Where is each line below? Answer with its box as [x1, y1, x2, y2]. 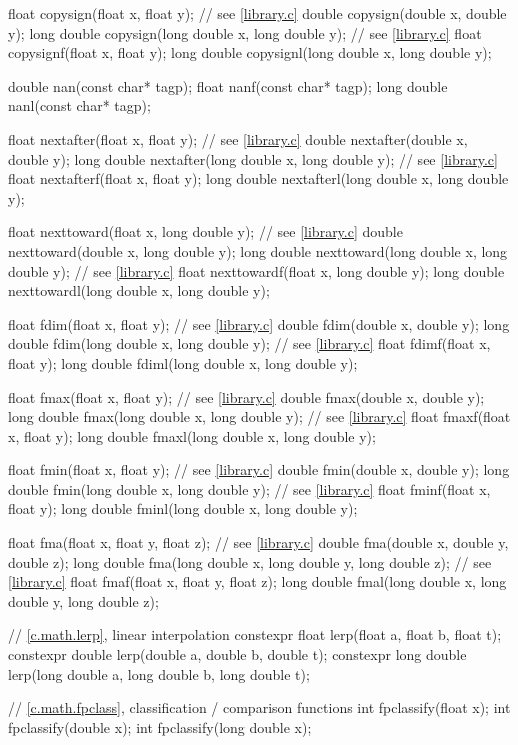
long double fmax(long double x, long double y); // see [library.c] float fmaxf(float [8, 406, 511, 427]
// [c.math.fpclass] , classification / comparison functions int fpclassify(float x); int [8, 697, 511, 718]
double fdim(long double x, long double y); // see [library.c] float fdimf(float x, [8, 333, 491, 354]
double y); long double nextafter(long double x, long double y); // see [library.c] [8, 148, 498, 169]
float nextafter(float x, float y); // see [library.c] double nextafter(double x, [8, 128, 468, 149]
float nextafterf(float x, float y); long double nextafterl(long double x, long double [8, 168, 509, 189]
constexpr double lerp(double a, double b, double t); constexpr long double [8, 644, 467, 665]
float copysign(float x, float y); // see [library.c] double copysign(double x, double [8, 3, 507, 23]
